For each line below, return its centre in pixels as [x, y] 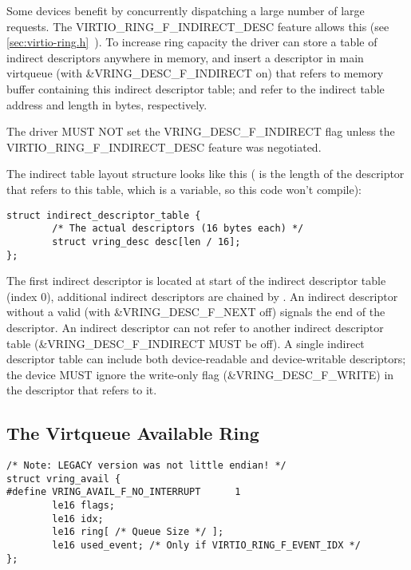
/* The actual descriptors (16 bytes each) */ [178, 229]
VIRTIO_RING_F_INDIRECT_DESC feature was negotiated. [164, 146]
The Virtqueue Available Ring [133, 433]
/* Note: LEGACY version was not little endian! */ [146, 466]
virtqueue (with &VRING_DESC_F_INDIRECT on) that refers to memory [195, 73]
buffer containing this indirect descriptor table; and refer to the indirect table [196, 88]
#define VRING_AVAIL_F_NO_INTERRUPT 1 [124, 492]
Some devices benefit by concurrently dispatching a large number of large [186, 10]
